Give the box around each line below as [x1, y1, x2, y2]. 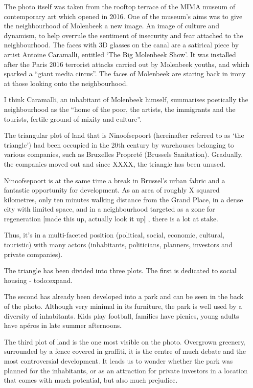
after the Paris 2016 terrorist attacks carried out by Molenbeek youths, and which [4, 59, 250, 69]
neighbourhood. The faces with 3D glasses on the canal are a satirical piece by [4, 40, 239, 50]
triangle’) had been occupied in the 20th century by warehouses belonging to [4, 139, 234, 150]
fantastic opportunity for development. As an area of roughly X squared [4, 185, 220, 195]
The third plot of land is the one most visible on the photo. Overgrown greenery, [4, 336, 246, 346]
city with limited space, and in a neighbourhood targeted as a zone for [4, 204, 215, 214]
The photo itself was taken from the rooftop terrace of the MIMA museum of [4, 1, 235, 11]
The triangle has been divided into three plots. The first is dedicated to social [4, 265, 237, 276]
